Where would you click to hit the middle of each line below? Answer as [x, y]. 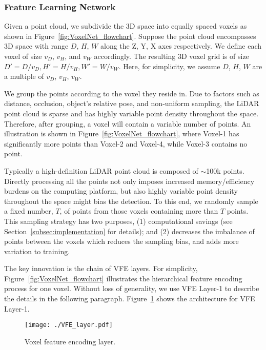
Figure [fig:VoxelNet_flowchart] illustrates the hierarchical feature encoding [123, 278]
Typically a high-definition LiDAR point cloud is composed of [101, 170]
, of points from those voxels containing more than [139, 211]
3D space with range [36, 46]
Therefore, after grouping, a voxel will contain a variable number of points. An [128, 123]
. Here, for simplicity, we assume [169, 66]
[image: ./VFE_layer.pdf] [69, 325]
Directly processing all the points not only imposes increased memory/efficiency [129, 181]
